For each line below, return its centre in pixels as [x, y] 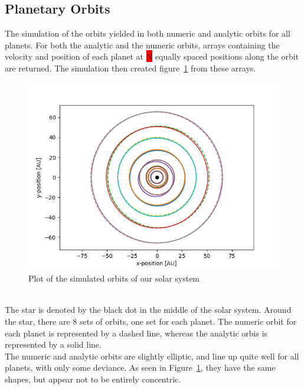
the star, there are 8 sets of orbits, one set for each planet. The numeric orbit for [151, 321]
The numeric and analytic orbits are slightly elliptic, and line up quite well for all [152, 356]
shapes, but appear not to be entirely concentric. [93, 379]
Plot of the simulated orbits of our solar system [114, 278]
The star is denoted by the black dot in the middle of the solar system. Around [148, 310]
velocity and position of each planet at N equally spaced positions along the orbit [152, 56]
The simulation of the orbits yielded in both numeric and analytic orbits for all [148, 33]
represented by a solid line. [53, 344]
